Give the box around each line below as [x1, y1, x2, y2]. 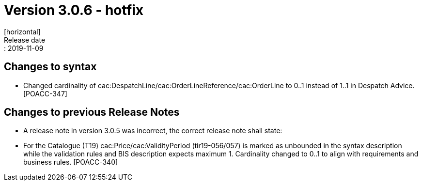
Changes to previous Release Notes [4, 106, 180, 119]
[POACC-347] [23, 89, 67, 98]
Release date [4, 35, 46, 44]
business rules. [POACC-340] [23, 158, 118, 167]
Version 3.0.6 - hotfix [4, 2, 144, 18]
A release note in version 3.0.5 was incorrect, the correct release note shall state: [23, 126, 282, 135]
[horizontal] [4, 27, 41, 36]
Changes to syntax [4, 61, 97, 73]
